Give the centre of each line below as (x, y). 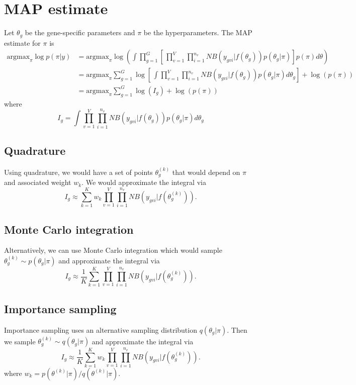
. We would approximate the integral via (144, 182)
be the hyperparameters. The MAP (198, 32)
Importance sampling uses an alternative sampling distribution (101, 329)
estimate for (22, 42)
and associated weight (38, 182)
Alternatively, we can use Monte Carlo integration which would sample (113, 250)
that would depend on (206, 172)
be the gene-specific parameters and (80, 32)
